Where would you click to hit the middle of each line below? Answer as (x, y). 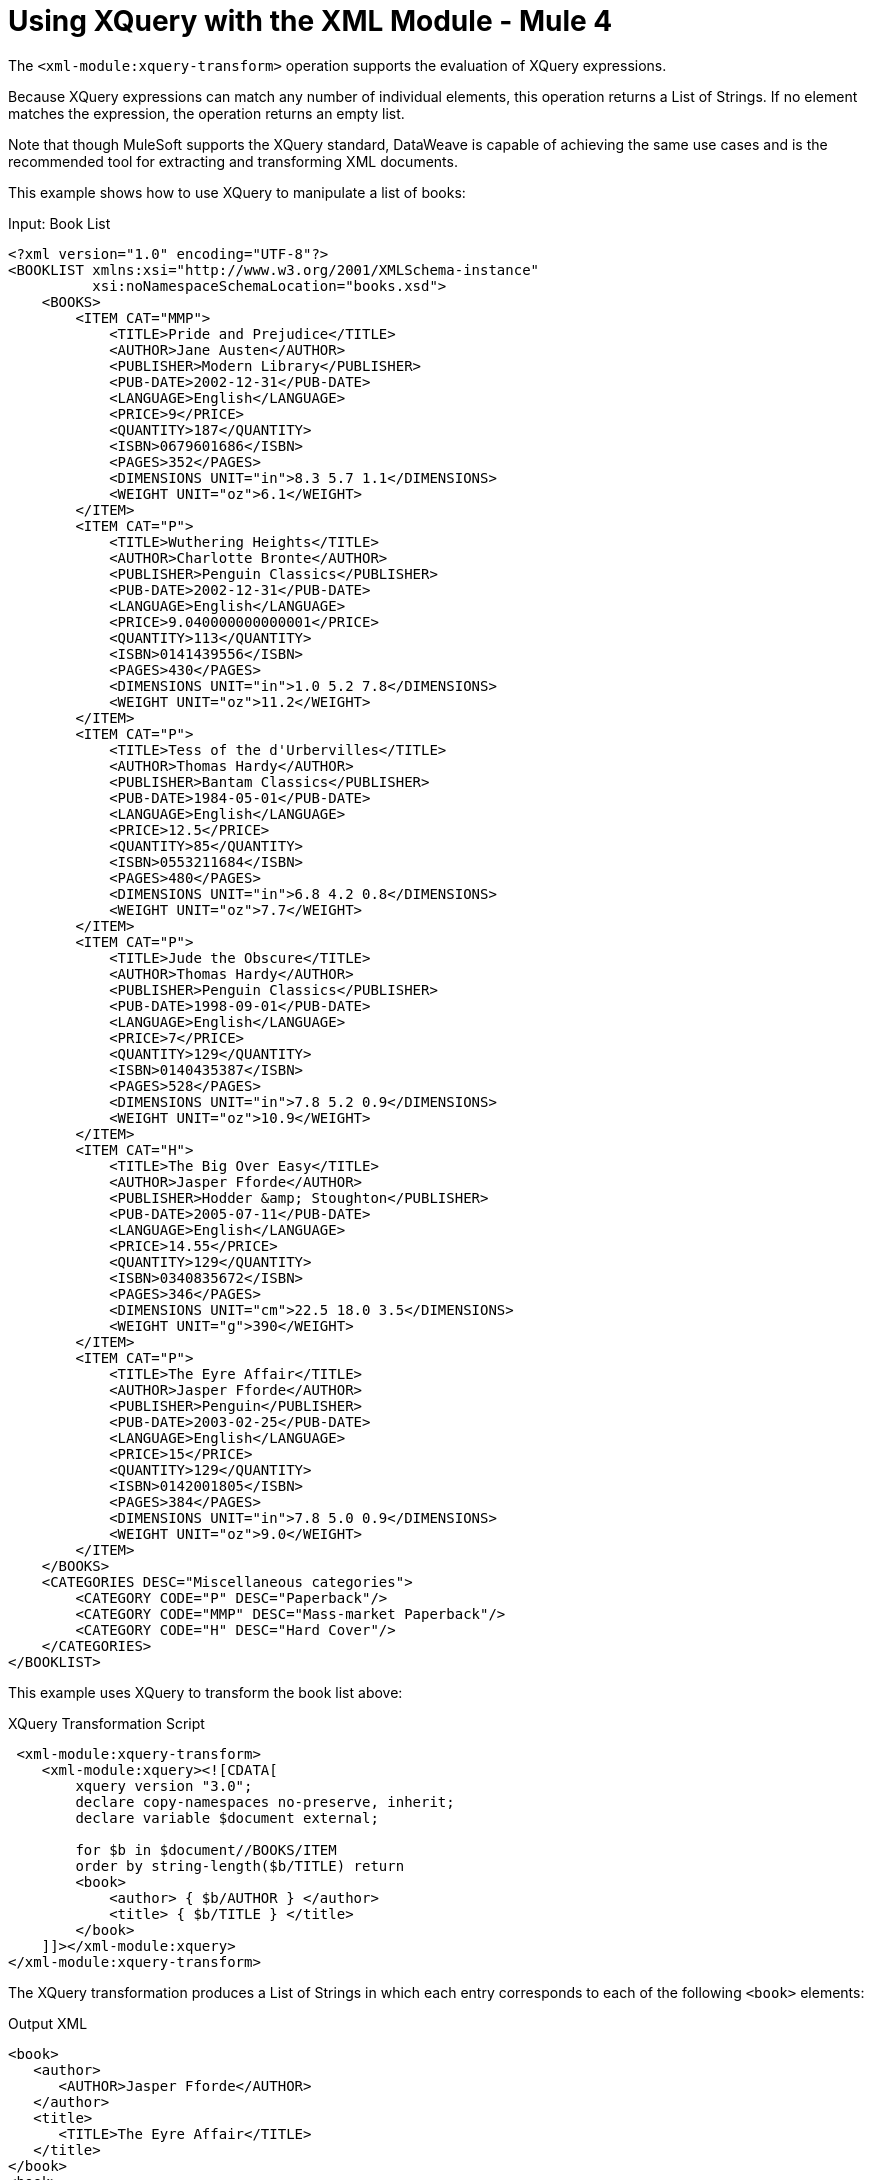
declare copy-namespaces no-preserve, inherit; (265, 1801)
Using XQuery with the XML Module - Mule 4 (310, 21)
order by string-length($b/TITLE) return (240, 1865)
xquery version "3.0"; (164, 1785)
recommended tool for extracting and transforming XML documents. (233, 161)
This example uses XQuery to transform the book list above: (205, 1692)
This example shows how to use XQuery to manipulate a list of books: (237, 192)
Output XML (48, 2023)
